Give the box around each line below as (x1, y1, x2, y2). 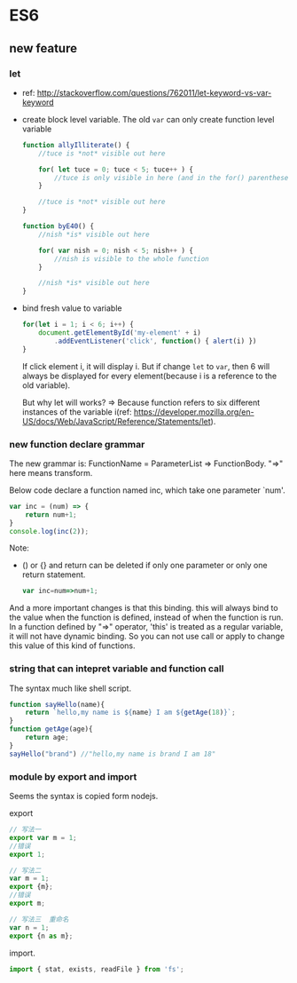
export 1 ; (9, 850, 46, 859)
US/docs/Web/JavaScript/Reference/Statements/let (21, 416, 211, 426)
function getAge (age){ (9, 725, 93, 733)
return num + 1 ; (25, 510, 77, 519)
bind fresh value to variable (21, 303, 122, 313)
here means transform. (9, 467, 93, 478)
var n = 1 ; (9, 923, 50, 932)
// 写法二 (9, 866, 42, 875)
